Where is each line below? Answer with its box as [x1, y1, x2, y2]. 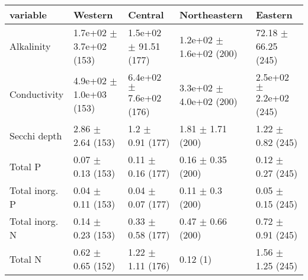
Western [73, 8, 113, 21]
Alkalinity [9, 39, 51, 53]
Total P [9, 159, 41, 173]
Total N [9, 252, 42, 266]
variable [9, 8, 47, 21]
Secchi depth [9, 128, 62, 142]
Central [128, 8, 164, 21]
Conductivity [9, 87, 64, 101]
